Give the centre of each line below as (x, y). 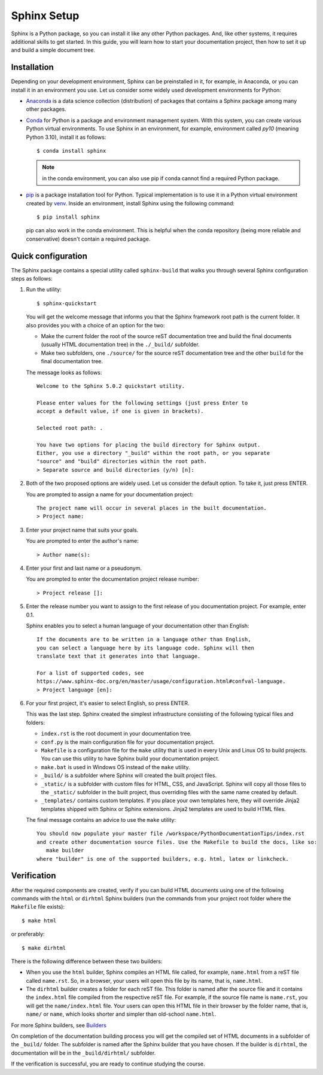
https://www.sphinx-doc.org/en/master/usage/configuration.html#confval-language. (161, 681)
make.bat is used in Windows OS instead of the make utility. (116, 767)
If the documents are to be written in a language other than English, (144, 640)
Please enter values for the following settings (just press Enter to (142, 403)
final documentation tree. (72, 362)
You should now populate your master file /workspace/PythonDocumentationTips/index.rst (171, 834)
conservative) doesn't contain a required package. (88, 239)
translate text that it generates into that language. (119, 656)
